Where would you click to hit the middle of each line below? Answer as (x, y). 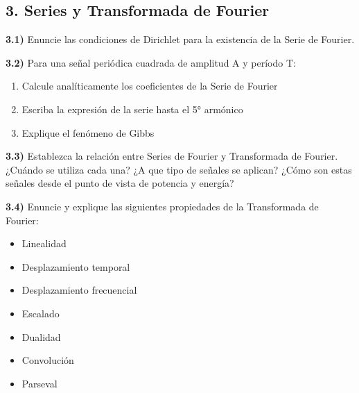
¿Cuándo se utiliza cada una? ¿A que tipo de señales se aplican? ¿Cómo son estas (179, 169)
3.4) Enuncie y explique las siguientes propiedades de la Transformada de (162, 206)
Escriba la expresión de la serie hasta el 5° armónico (132, 109)
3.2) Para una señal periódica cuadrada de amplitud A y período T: (151, 62)
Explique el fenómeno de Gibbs (88, 132)
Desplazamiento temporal (76, 266)
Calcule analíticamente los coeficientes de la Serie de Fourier (150, 86)
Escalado (41, 313)
